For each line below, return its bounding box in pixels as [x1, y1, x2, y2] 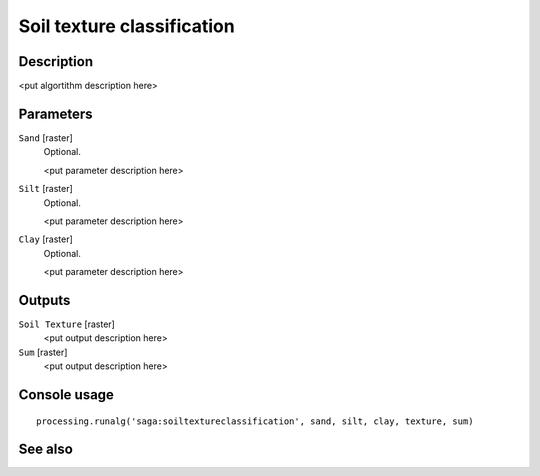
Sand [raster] [18, 131, 74, 144]
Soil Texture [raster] [18, 318, 115, 330]
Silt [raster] [18, 183, 74, 195]
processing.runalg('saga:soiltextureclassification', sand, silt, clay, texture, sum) [36, 415, 474, 427]
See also [18, 441, 74, 458]
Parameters [18, 105, 93, 122]
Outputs [18, 291, 71, 309]
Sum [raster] [18, 346, 68, 358]
